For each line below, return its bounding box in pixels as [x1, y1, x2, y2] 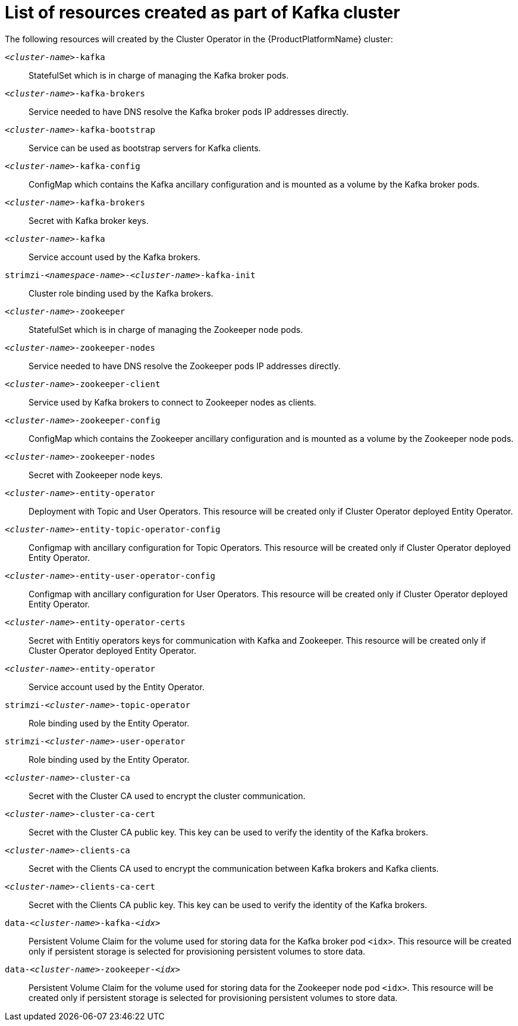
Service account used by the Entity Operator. [29, 681, 205, 692]
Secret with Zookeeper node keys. [29, 469, 163, 480]
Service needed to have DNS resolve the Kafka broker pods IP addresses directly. [29, 106, 349, 117]
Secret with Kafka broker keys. [29, 215, 149, 226]
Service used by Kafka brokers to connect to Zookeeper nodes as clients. [29, 397, 316, 407]
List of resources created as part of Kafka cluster [5, 2, 400, 23]
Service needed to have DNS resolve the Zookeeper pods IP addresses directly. [29, 360, 341, 371]
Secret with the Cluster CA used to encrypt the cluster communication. [29, 790, 306, 801]
